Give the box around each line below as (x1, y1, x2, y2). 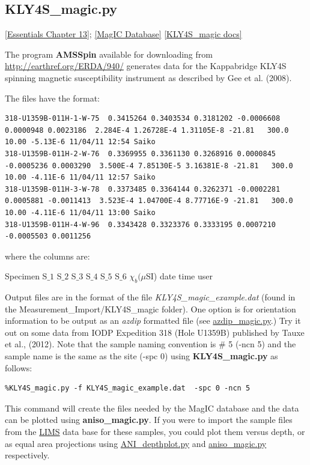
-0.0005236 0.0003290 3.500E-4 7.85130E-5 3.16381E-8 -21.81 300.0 (5, 161, 293, 170)
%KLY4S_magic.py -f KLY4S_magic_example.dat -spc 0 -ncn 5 (5, 384, 251, 393)
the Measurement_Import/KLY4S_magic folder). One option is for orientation (5, 302, 296, 315)
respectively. (5, 449, 50, 461)
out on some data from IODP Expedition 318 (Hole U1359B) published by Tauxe (5, 326, 305, 338)
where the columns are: (5, 249, 90, 262)
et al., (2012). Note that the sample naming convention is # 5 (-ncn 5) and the (5, 338, 296, 350)
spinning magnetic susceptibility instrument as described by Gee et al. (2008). (5, 71, 292, 84)
